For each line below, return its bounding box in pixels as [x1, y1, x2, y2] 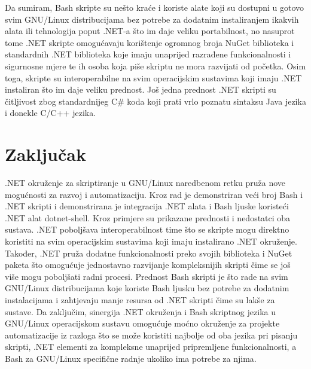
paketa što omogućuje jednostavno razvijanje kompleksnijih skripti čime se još [5, 258, 291, 271]
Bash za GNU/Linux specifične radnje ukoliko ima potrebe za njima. [5, 352, 257, 364]
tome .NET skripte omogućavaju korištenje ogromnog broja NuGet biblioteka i [5, 36, 294, 48]
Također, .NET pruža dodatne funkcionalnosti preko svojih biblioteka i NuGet [5, 246, 292, 259]
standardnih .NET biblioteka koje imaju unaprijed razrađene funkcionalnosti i [5, 48, 291, 60]
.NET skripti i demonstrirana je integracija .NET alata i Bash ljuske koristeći [5, 200, 289, 212]
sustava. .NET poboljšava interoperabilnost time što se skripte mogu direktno [5, 223, 289, 236]
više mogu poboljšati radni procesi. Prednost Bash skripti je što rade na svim [5, 270, 288, 282]
